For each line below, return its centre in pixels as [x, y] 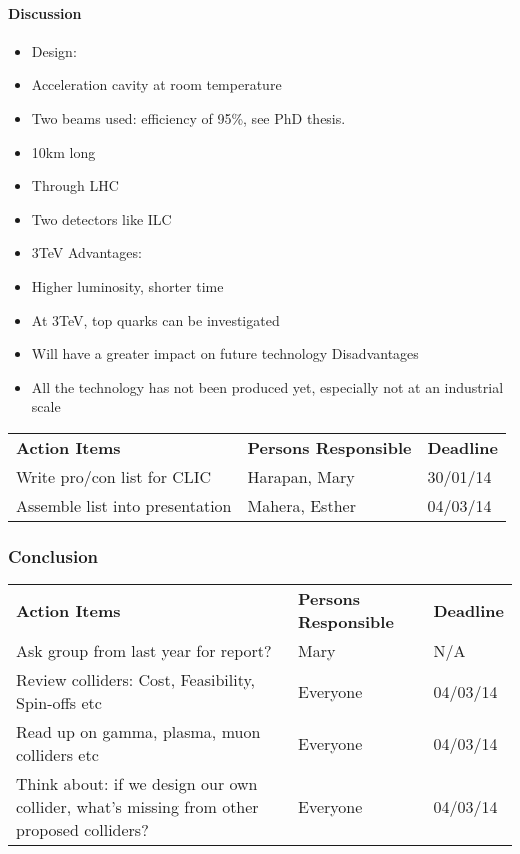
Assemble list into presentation [124, 505]
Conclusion [53, 555]
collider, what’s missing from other [137, 807]
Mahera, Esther [301, 505]
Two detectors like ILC [101, 218]
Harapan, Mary [301, 476]
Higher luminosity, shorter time [127, 285]
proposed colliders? [82, 830]
